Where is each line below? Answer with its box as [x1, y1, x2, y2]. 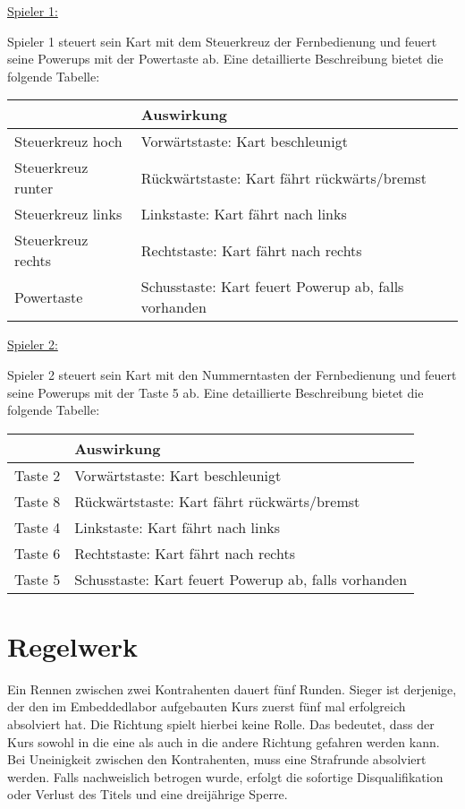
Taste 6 [14, 542, 61, 564]
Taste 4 [14, 516, 61, 538]
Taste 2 [14, 464, 61, 486]
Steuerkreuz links [14, 203, 123, 225]
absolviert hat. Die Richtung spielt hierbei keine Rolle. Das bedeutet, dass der [7, 715, 435, 734]
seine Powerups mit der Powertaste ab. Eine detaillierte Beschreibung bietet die [7, 49, 444, 68]
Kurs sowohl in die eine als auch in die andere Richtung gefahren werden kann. [7, 732, 440, 751]
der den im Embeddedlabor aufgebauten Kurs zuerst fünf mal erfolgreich [7, 697, 406, 716]
